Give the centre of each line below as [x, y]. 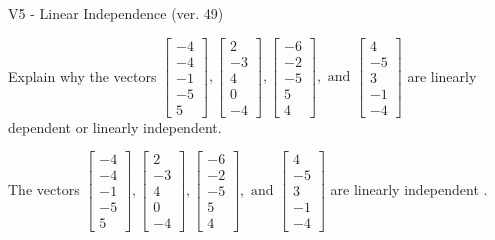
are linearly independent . [409, 188]
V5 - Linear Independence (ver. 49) [116, 13]
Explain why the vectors [82, 75]
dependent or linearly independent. [115, 126]
